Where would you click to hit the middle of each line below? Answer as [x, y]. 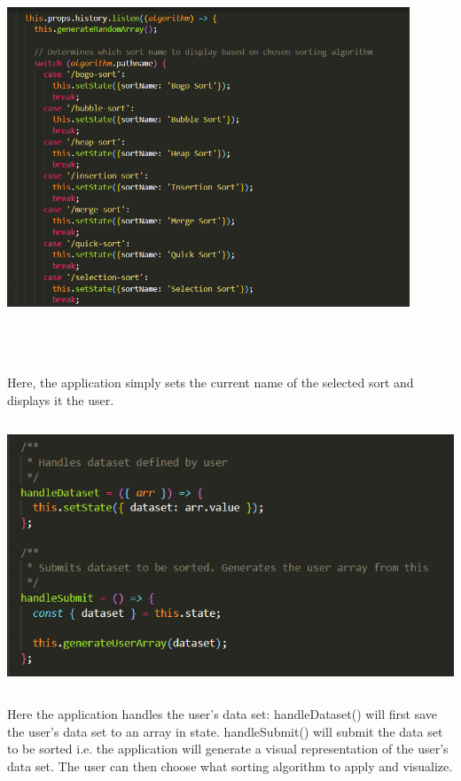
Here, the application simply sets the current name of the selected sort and [211, 383]
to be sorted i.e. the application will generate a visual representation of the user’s [228, 749]
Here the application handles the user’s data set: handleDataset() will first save [223, 714]
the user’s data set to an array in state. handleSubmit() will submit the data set [225, 731]
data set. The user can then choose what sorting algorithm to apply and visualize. [230, 766]
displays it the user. [61, 399]
